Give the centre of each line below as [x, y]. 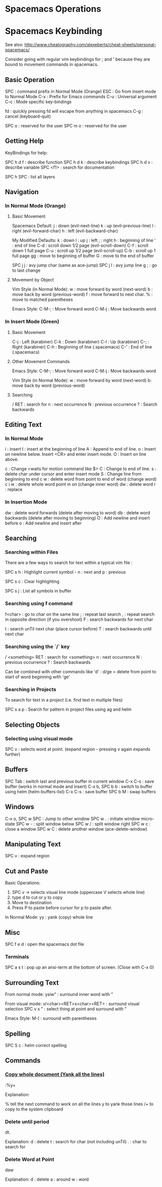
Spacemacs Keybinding [54, 31]
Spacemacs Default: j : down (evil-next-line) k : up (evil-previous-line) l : [84, 226]
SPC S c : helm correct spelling [36, 1045]
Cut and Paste [27, 871]
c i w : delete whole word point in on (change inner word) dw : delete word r [81, 484]
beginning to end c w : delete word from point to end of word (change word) [81, 479]
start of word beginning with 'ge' [37, 677]
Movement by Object [33, 280]
